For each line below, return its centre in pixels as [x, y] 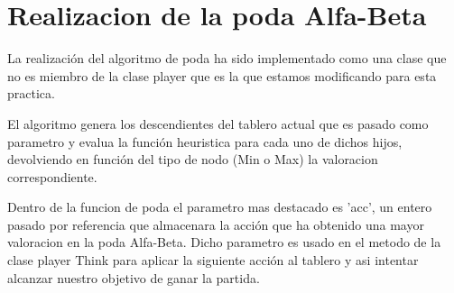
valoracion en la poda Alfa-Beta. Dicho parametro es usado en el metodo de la [224, 242]
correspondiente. [52, 176]
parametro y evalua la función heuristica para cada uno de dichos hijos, [205, 141]
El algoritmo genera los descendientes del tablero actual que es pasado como [218, 123]
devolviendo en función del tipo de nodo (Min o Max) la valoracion [193, 159]
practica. [31, 93]
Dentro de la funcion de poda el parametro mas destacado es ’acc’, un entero [220, 207]
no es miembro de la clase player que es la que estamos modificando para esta [222, 75]
